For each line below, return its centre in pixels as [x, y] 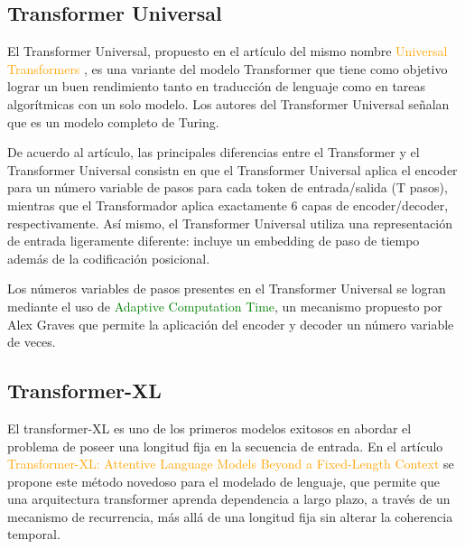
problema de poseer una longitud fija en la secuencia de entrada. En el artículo [225, 446]
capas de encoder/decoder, [375, 205]
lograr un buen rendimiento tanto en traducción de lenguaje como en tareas [217, 86]
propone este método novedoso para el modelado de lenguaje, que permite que [223, 481]
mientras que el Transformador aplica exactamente [147, 205]
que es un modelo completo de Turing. [113, 121]
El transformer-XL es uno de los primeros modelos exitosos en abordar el [209, 428]
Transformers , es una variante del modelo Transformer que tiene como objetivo [228, 68]
